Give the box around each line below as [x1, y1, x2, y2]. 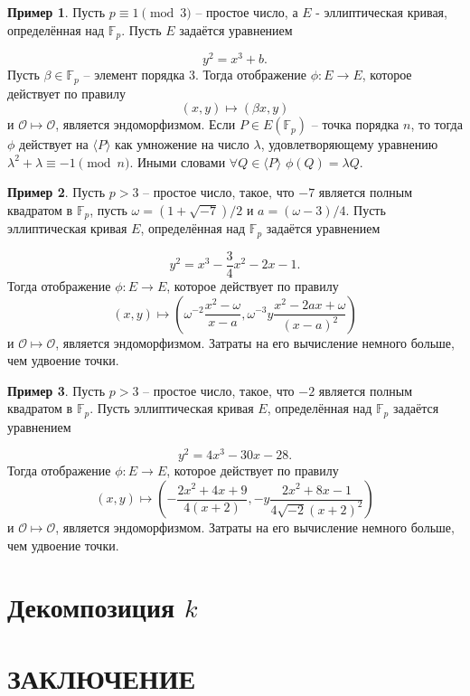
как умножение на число [115, 135, 249, 154]
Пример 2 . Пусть [7, 183, 106, 202]
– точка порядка [311, 115, 399, 134]
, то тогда [410, 115, 463, 134]
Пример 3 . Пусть [7, 381, 106, 400]
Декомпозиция [7, 588, 175, 625]
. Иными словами [129, 152, 226, 171]
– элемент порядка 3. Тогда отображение [83, 65, 307, 84]
